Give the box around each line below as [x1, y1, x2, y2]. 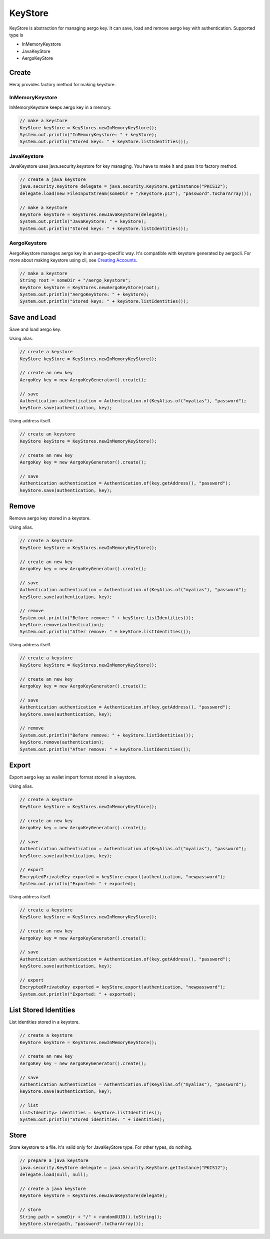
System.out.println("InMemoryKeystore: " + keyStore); [19, 132, 157, 137]
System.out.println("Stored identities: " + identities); [19, 1116, 165, 1122]
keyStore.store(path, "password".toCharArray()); [19, 1220, 144, 1226]
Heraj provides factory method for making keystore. [9, 82, 116, 88]
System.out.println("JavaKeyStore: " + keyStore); [19, 218, 147, 224]
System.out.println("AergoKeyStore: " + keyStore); [19, 292, 149, 298]
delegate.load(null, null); [19, 1172, 88, 1177]
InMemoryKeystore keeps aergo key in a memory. [9, 104, 112, 110]
